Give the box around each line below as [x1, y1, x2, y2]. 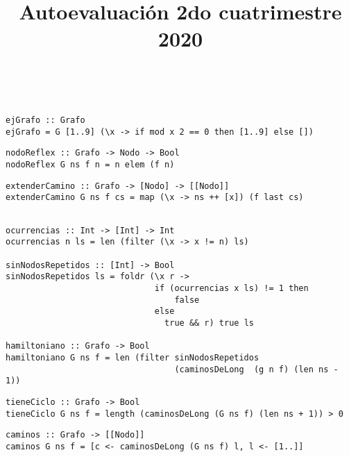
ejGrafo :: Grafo [6, 115, 85, 126]
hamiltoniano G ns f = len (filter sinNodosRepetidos [6, 352, 259, 363]
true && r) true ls [164, 318, 254, 328]
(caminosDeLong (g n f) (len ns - [174, 364, 339, 374]
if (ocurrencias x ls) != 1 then [154, 283, 309, 294]
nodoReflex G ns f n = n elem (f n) [6, 160, 175, 170]
